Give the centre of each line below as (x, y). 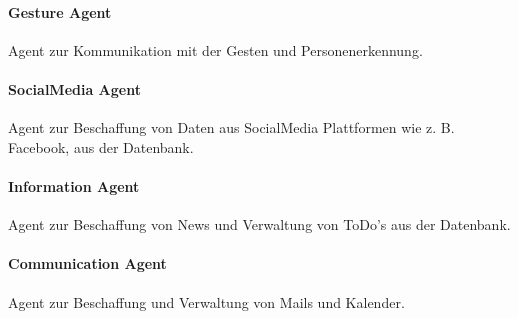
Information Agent (74, 185)
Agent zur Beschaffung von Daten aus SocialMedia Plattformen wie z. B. (231, 127)
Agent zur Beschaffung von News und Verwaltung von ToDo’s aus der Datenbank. (259, 224)
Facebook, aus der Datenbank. (101, 146)
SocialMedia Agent (74, 88)
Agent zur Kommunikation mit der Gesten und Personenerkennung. (215, 49)
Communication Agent (87, 263)
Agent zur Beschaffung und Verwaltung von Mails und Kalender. (206, 301)
